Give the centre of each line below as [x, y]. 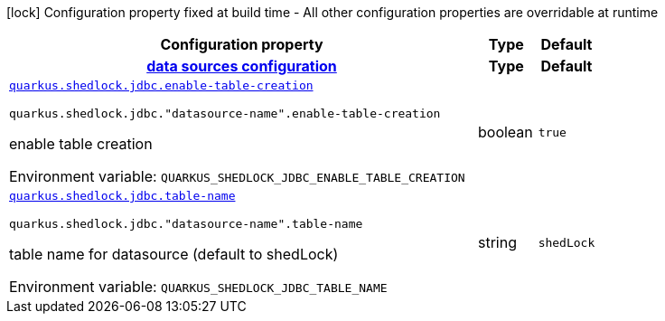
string [497, 242]
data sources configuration [242, 66]
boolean [506, 132]
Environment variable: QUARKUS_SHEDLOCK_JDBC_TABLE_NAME [198, 287]
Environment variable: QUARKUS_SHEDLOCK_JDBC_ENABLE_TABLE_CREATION [237, 176]
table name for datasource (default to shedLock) [174, 254]
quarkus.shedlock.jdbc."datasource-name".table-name [186, 224]
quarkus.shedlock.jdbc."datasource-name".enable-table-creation [225, 113]
